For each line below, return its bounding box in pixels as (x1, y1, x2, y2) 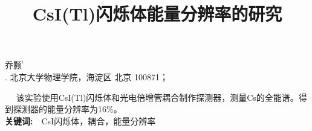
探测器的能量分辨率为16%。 (13, 103, 122, 115)
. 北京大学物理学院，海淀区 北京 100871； (5, 70, 168, 83)
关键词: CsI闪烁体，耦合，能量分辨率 (5, 114, 156, 127)
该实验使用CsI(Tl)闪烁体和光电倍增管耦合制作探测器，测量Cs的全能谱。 (16, 91, 299, 103)
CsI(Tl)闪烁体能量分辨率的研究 (32, 1, 282, 26)
